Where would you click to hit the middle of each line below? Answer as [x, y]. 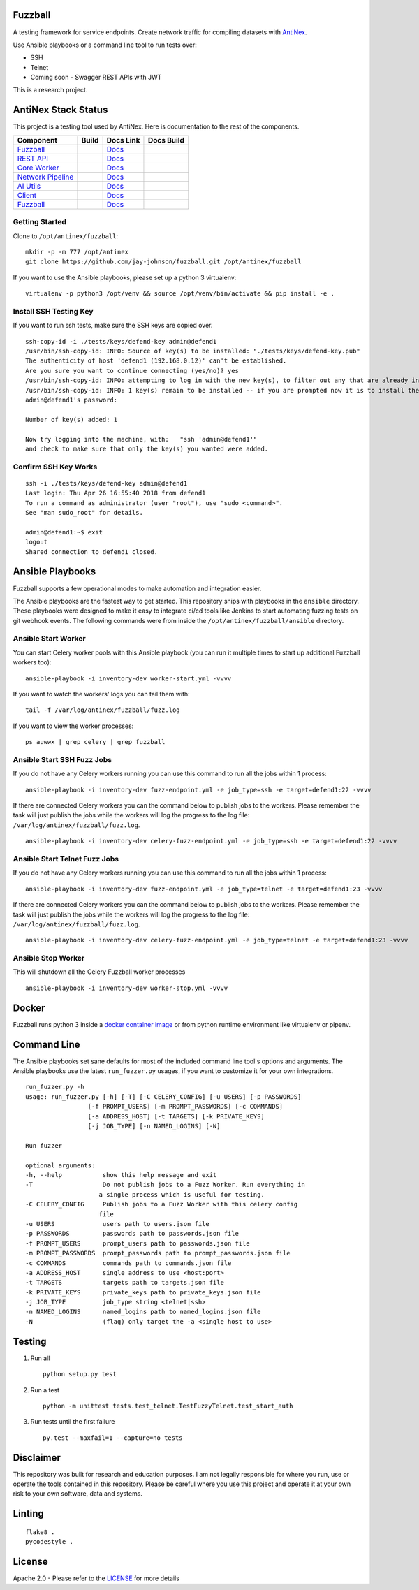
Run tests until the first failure [73, 1422]
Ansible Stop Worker [49, 958]
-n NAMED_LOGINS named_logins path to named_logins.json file [143, 1312]
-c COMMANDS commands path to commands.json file [128, 1263]
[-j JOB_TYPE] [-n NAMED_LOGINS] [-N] [154, 1126]
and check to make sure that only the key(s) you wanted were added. [147, 448]
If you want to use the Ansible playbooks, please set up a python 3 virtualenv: [125, 277]
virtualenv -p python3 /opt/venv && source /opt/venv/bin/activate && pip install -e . [180, 294]
